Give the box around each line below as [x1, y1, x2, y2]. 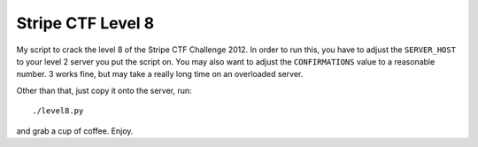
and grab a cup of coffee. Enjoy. [16, 125, 134, 136]
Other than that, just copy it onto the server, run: [16, 85, 192, 96]
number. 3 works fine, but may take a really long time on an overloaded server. [16, 69, 304, 80]
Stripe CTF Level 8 [16, 13, 155, 33]
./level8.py [32, 106, 84, 116]
